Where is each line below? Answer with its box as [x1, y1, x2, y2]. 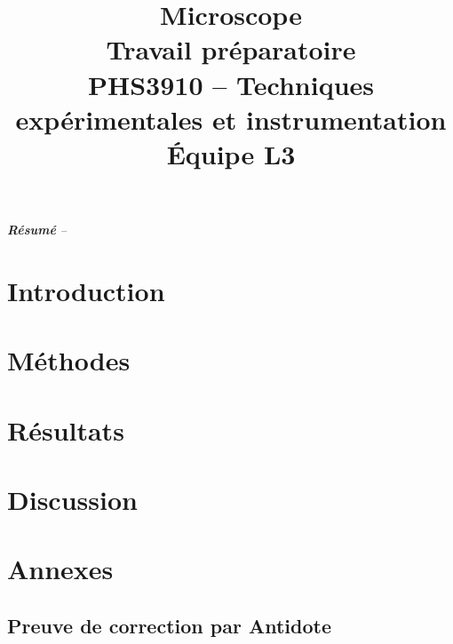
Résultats [7, 411, 124, 448]
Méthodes [7, 342, 131, 378]
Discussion [7, 481, 138, 518]
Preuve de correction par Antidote [7, 611, 331, 639]
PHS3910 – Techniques [87, 66, 374, 102]
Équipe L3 [166, 135, 296, 171]
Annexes [7, 551, 114, 587]
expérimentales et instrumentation [15, 100, 447, 137]
